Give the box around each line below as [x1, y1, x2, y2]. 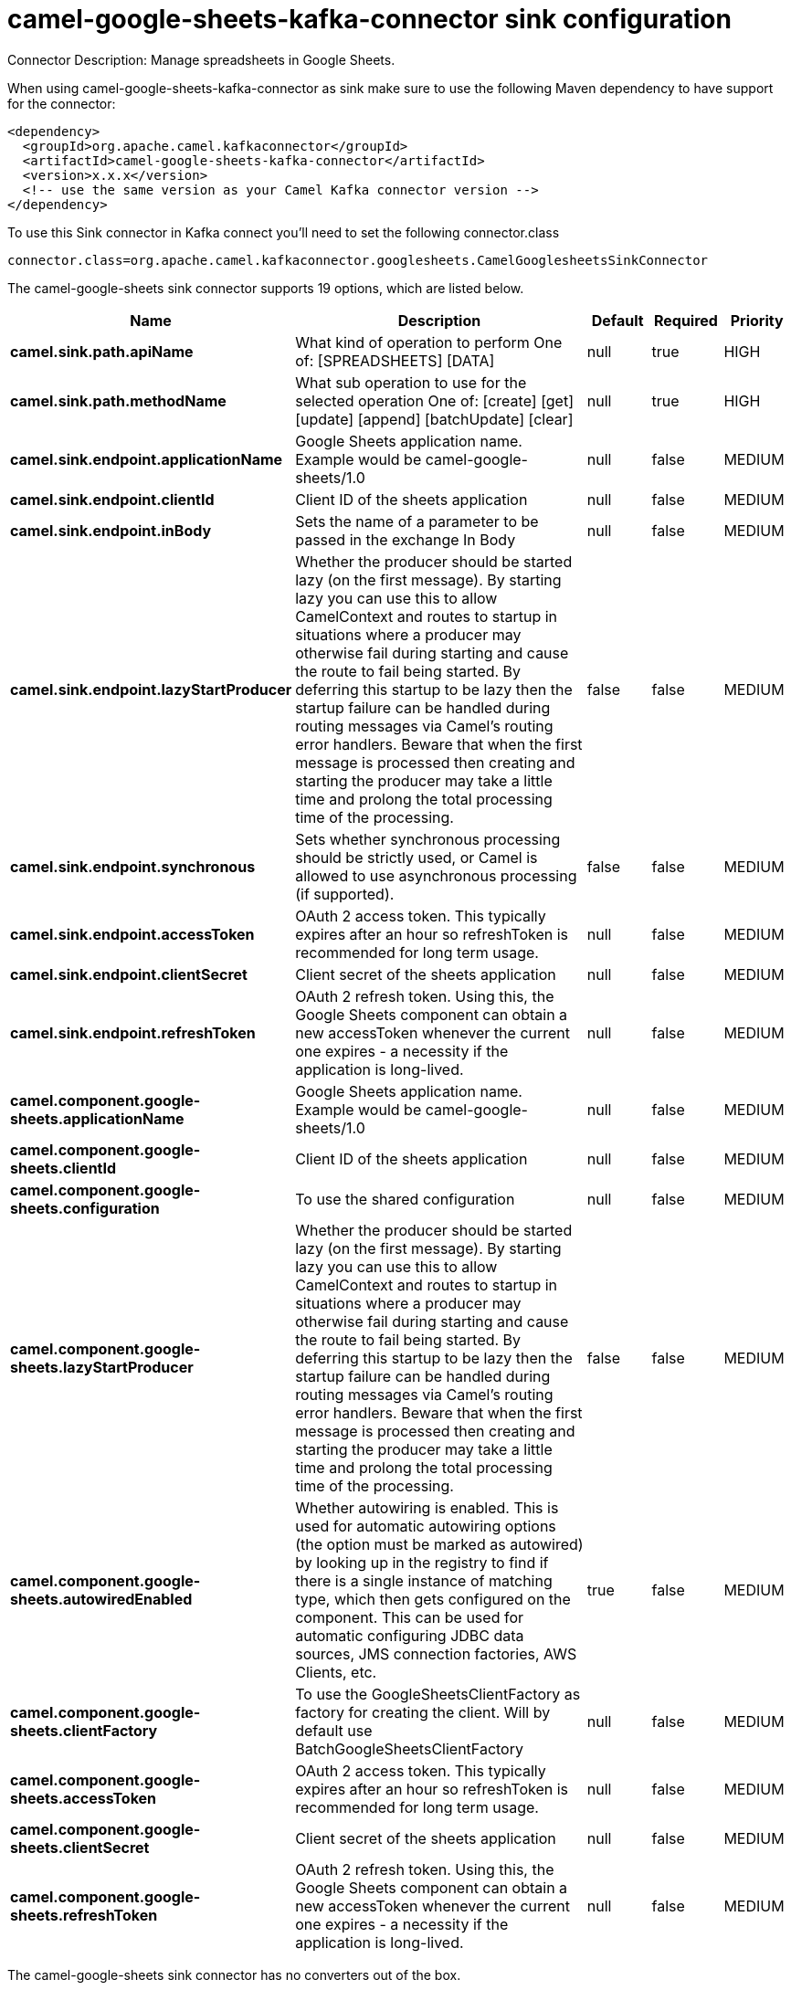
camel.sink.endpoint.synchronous [10, 857, 256, 876]
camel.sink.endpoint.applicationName [10, 449, 283, 469]
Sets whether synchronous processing [295, 829, 561, 848]
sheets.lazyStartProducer [10, 1357, 194, 1376]
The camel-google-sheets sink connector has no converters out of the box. [7, 1966, 461, 1983]
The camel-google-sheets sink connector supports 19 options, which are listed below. [7, 279, 524, 296]
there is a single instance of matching [295, 1571, 553, 1590]
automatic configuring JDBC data [295, 1626, 524, 1645]
